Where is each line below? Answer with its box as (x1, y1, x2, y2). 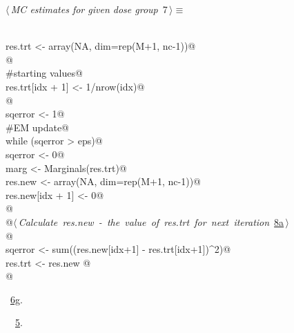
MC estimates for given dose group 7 (10, 2, 168, 16)
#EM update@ (6, 120, 69, 134)
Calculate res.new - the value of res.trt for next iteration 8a (18, 214, 284, 229)
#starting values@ (6, 66, 83, 80)
